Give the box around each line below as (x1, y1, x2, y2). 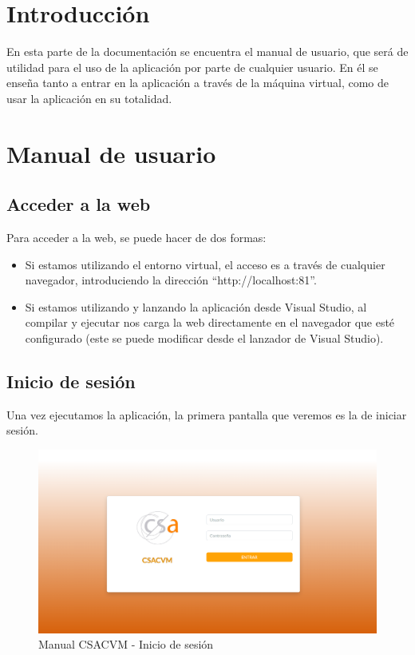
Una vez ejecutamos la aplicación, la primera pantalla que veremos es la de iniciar (6, 406, 407, 423)
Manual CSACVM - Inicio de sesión (38, 636, 214, 653)
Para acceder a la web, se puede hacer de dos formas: (6, 229, 267, 246)
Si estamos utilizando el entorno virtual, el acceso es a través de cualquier (25, 256, 385, 272)
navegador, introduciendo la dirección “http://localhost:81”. (25, 272, 317, 288)
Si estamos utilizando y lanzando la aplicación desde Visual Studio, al (25, 298, 367, 315)
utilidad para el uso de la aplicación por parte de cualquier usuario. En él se (6, 58, 378, 75)
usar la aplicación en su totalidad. (6, 89, 172, 106)
